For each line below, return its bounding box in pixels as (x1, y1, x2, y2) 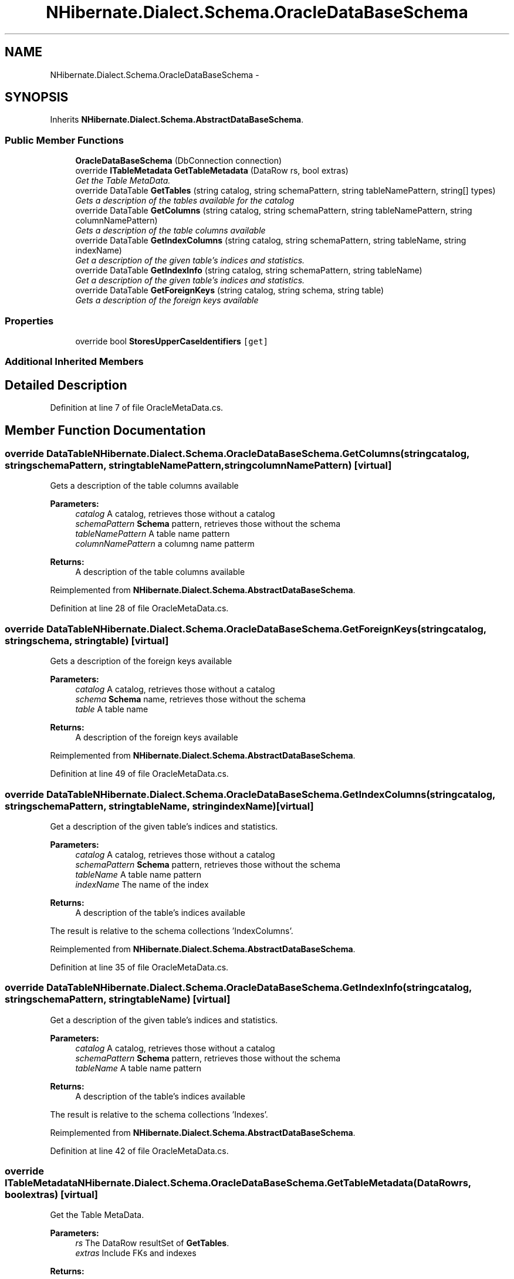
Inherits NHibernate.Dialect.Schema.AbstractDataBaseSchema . (50, 114, 304, 125)
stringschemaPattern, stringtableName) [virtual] (5, 993, 231, 1006)
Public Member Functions (5, 134, 124, 146)
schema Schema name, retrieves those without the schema (75, 694, 306, 705)
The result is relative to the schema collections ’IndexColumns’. (50, 925, 293, 936)
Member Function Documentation (5, 422, 206, 438)
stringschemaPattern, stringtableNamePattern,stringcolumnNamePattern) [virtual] (5, 459, 392, 471)
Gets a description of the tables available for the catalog (75, 195, 295, 206)
